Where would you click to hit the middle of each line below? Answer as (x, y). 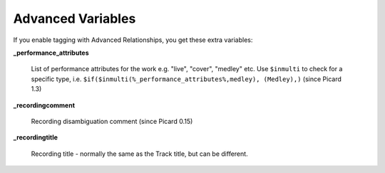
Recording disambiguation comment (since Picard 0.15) (112, 121)
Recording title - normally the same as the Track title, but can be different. (140, 154)
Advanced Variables (75, 19)
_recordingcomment (44, 105)
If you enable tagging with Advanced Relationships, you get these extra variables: (133, 40)
